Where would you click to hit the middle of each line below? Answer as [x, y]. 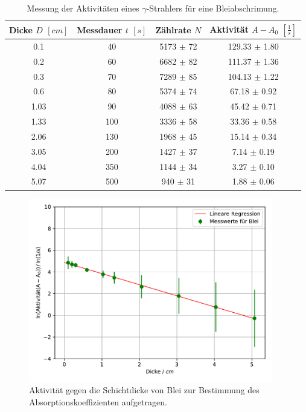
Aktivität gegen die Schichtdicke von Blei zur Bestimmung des [144, 390]
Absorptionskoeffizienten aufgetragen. [98, 402]
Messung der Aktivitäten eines [83, 8]
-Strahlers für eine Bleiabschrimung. [213, 8]
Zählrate [173, 29]
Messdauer [100, 29]
